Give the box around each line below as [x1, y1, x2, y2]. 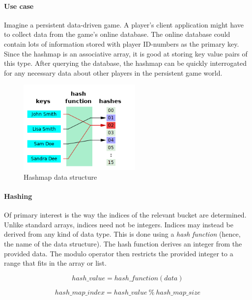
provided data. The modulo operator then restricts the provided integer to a [4, 248, 233, 258]
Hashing [4, 191, 32, 201]
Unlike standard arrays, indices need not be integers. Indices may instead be [4, 219, 233, 229]
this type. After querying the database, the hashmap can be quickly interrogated [4, 58, 247, 68]
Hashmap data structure [24, 171, 97, 182]
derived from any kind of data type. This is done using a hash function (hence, [4, 229, 241, 239]
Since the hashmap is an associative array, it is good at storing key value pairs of [4, 48, 248, 58]
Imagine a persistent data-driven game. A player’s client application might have [4, 19, 244, 29]
